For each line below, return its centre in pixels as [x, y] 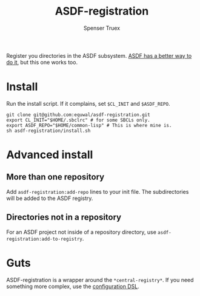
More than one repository [55, 177]
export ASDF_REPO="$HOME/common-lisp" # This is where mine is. [89, 125]
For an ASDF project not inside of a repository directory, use [81, 232]
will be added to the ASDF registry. [50, 198]
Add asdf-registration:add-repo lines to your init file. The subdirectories [98, 191]
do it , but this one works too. [42, 62]
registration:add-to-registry [45, 239]
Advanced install [50, 155]
